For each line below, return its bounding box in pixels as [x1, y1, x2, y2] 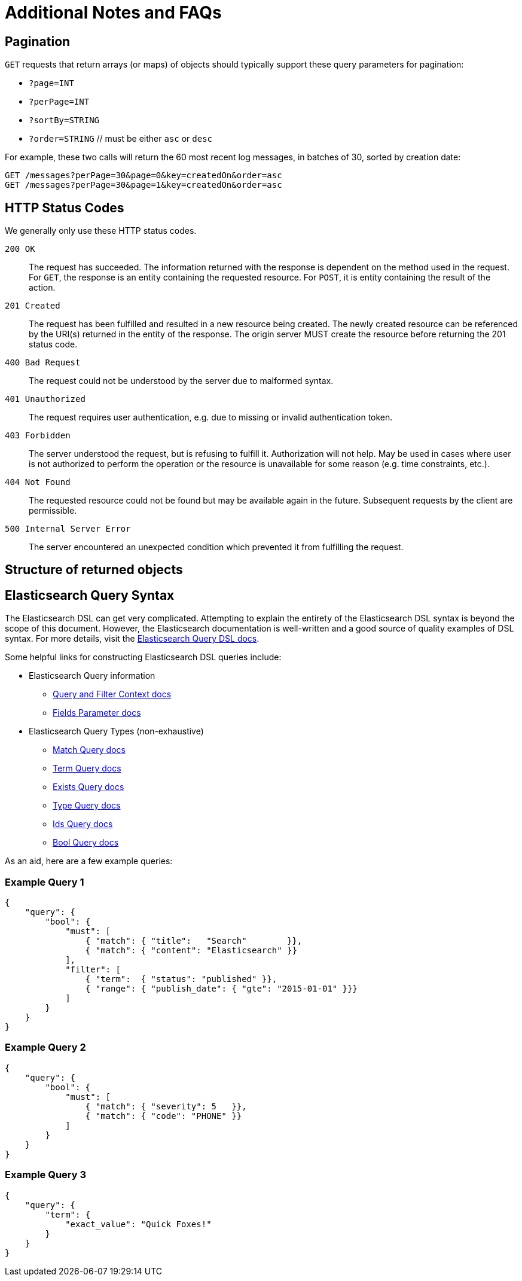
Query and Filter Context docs [53, 689, 172, 700]
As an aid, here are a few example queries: [5, 856, 173, 867]
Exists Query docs [53, 782, 124, 792]
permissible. [29, 505, 77, 516]
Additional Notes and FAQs [5, 2, 222, 23]
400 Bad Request [5, 358, 81, 368]
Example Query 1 [5, 876, 84, 888]
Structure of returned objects [5, 562, 183, 578]
